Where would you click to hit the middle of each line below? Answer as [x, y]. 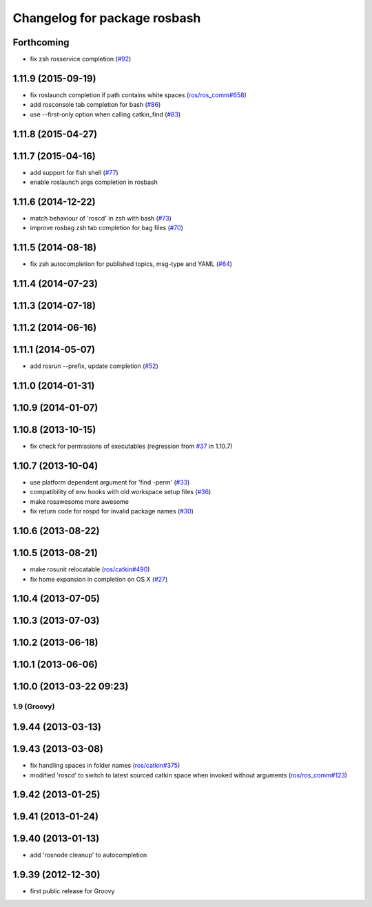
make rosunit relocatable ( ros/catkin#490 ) [90, 569]
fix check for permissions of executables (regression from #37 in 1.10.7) [131, 446]
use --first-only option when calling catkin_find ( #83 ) [105, 114]
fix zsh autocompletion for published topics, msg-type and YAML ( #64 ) [131, 264]
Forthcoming [41, 42]
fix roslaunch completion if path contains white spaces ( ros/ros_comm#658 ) [138, 95]
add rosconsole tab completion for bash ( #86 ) [95, 105]
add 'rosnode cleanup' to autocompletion [89, 855]
